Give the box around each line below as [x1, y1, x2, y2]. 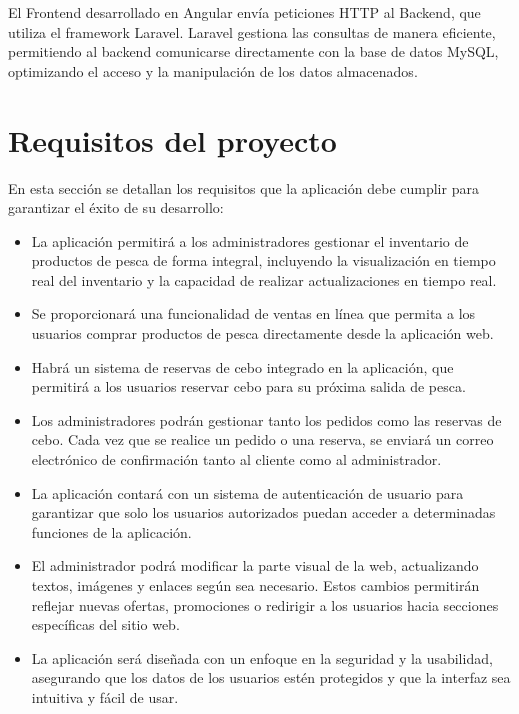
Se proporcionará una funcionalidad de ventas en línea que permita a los [31, 303, 476, 324]
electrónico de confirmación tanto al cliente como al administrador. [31, 449, 442, 470]
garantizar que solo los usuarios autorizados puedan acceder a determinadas [31, 502, 496, 523]
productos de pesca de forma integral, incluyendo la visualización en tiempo [31, 250, 496, 271]
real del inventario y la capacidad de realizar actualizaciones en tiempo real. [31, 269, 497, 290]
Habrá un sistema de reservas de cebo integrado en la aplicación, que [31, 356, 454, 377]
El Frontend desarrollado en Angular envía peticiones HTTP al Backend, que [8, 2, 481, 22]
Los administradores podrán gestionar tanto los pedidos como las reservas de [31, 409, 502, 430]
